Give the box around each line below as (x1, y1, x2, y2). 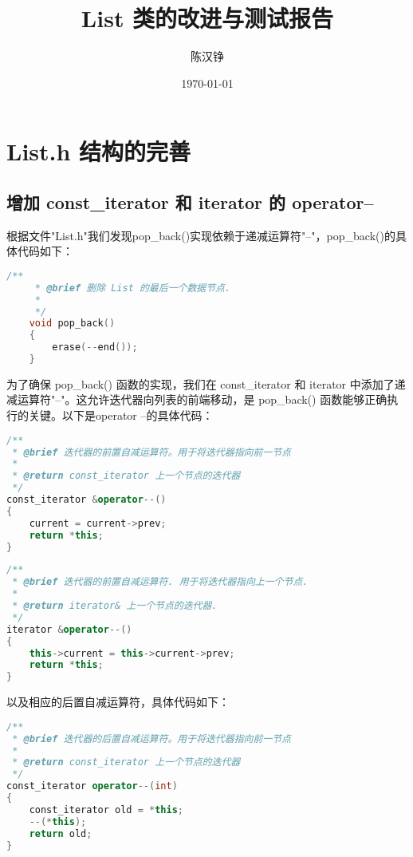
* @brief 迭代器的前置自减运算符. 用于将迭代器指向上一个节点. (12, 576, 309, 588)
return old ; (29, 827, 92, 839)
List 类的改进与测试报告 (81, 2, 334, 34)
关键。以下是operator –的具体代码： (28, 407, 214, 424)
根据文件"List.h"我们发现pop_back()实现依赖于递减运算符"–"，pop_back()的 (6, 227, 395, 243)
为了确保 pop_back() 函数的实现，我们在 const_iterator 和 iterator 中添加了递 (6, 375, 406, 392)
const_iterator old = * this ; (29, 804, 183, 816)
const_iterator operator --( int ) (6, 780, 178, 792)
